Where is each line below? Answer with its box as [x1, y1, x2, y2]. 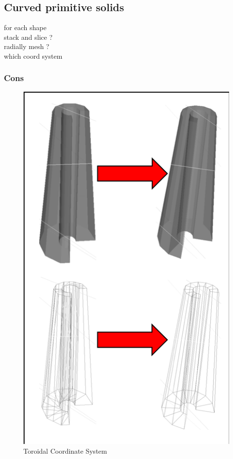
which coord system [4, 50, 63, 61]
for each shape [4, 22, 47, 33]
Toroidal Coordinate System [23, 446, 107, 456]
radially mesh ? [4, 41, 50, 51]
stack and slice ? [4, 32, 53, 42]
